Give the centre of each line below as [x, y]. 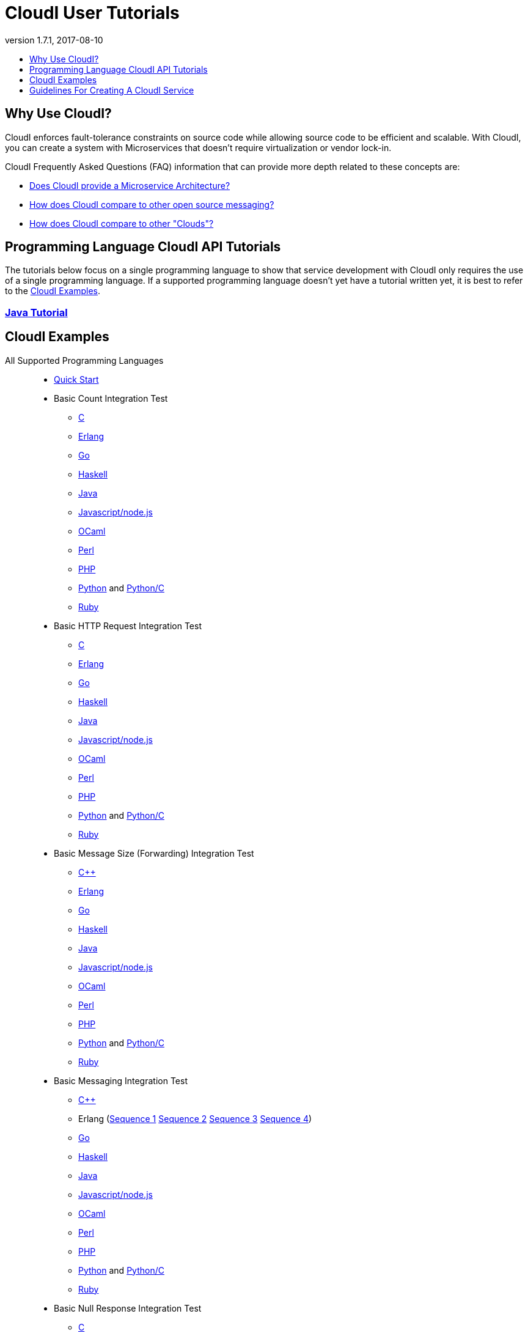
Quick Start [76, 379]
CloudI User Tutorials [92, 13]
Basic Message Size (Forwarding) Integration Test [154, 853]
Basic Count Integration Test [111, 398]
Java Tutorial [36, 312]
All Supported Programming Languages [84, 360]
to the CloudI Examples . [53, 291]
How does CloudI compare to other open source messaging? [152, 204]
